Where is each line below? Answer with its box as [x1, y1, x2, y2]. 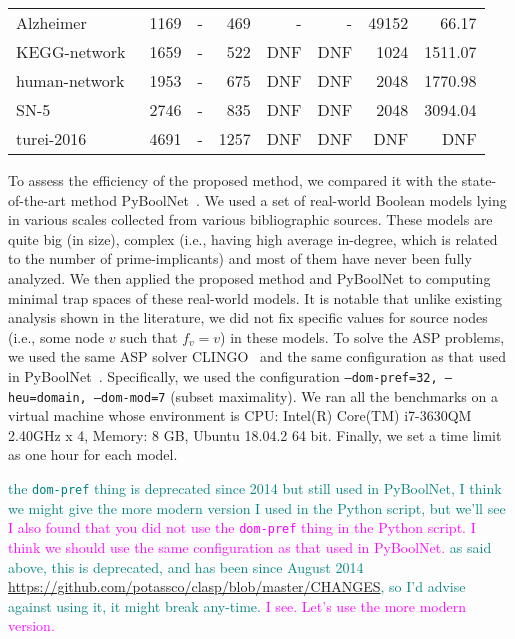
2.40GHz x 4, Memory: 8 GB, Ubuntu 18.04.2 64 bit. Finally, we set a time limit [8, 424, 502, 445]
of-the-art [8, 189, 66, 210]
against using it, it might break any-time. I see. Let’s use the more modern [8, 595, 466, 616]
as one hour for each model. [8, 444, 178, 465]
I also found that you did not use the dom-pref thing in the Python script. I [8, 517, 476, 538]
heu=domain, [8, 390, 87, 405]
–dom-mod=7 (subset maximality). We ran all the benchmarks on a [93, 385, 498, 406]
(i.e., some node [8, 326, 105, 347]
